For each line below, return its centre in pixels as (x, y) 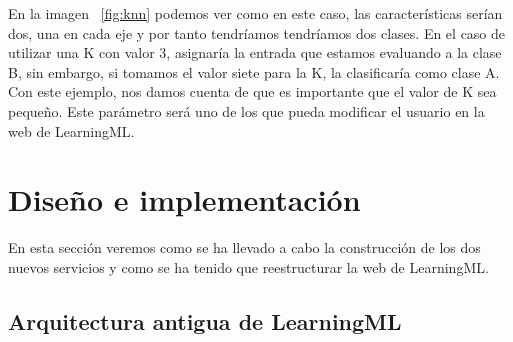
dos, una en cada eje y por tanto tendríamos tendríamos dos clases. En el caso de (257, 32)
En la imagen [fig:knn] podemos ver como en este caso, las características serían (255, 13)
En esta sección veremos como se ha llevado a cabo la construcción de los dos (244, 247)
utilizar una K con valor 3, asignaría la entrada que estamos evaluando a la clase (255, 52)
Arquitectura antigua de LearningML (205, 320)
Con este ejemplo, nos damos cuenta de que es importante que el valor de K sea (252, 91)
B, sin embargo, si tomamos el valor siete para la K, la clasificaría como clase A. (254, 71)
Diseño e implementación (184, 199)
